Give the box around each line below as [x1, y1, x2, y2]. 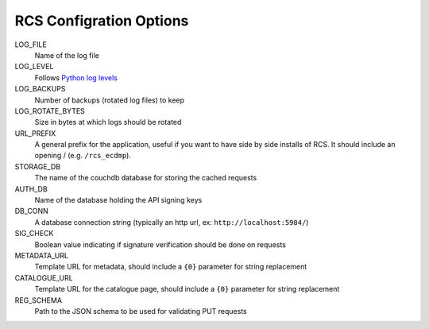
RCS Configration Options [14, 12, 189, 29]
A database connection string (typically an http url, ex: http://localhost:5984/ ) [34, 217, 309, 226]
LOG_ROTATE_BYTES [14, 106, 85, 115]
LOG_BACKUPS [14, 84, 66, 94]
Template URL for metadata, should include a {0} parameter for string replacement [34, 262, 307, 272]
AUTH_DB [14, 184, 48, 194]
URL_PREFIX [14, 128, 56, 138]
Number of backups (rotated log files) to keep [34, 95, 185, 105]
